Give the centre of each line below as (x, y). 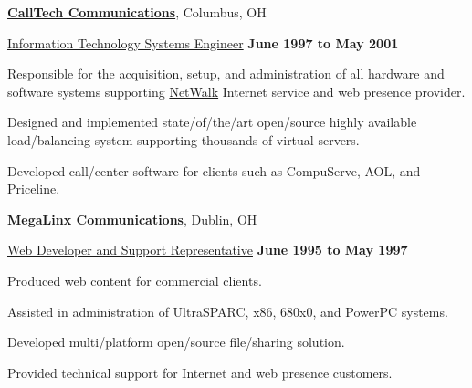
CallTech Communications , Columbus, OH (137, 12)
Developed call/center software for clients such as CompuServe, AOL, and (214, 170)
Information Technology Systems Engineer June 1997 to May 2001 (203, 42)
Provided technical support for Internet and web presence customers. (200, 372)
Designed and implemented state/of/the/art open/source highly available (212, 122)
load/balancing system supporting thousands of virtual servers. (184, 139)
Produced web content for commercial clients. (135, 280)
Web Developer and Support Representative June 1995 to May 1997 (208, 250)
